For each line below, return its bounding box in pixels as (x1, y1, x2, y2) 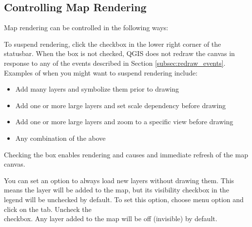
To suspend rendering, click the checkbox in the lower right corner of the (4, 38, 221, 49)
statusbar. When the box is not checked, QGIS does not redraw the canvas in (4, 48, 235, 58)
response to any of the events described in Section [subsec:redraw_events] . (4, 57, 226, 68)
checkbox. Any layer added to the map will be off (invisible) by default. (4, 213, 217, 224)
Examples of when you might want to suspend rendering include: (4, 67, 198, 77)
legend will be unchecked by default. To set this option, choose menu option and (4, 194, 244, 204)
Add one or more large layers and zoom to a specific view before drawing (15, 116, 233, 127)
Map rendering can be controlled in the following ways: (4, 22, 168, 33)
